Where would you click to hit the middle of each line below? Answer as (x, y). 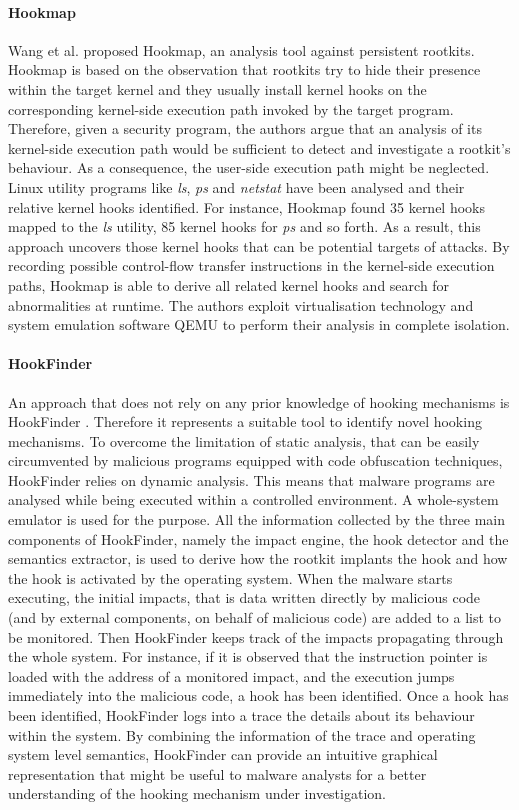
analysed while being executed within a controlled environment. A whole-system (253, 499)
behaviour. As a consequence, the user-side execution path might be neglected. (249, 167)
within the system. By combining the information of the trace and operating (242, 734)
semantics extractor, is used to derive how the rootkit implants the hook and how (258, 558)
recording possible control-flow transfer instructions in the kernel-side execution (251, 265)
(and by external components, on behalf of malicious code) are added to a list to (255, 617)
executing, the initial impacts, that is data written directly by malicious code (244, 597)
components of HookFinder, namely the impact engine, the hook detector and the (258, 538)
